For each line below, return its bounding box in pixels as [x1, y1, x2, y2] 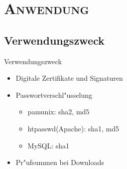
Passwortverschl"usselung [15, 89, 93, 100]
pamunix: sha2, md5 [27, 106, 90, 117]
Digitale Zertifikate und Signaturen [15, 73, 123, 83]
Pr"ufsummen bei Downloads [15, 157, 104, 167]
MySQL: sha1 [27, 140, 70, 150]
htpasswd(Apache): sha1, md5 [27, 123, 119, 133]
